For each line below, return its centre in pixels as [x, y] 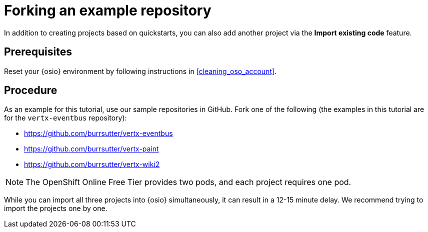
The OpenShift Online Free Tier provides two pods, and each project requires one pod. [188, 182]
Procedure [31, 90]
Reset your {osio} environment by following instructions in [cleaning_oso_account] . [140, 71]
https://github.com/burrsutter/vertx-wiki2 [92, 164]
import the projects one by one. [56, 208]
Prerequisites [38, 52]
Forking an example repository [108, 10]
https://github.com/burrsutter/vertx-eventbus [98, 133]
